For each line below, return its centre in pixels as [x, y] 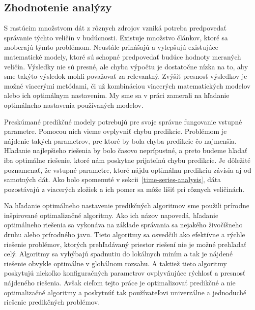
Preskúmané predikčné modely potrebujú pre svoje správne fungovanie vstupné [123, 121]
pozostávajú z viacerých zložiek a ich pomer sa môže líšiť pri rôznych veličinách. [124, 189]
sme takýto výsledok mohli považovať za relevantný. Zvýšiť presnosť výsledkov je [126, 76]
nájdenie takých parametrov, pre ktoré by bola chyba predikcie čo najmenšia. [120, 140]
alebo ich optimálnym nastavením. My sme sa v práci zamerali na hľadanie [117, 95]
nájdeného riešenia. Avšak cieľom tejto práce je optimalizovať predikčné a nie [120, 283]
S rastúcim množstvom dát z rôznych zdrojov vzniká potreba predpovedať [115, 28]
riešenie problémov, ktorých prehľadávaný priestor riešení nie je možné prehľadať [125, 244]
